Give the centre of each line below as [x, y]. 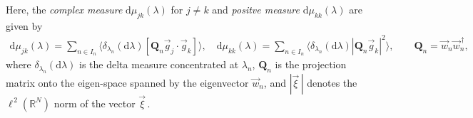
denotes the [332, 82]
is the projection [311, 64]
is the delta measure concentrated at [159, 64]
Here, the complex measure [64, 9]
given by [24, 25]
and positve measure [256, 9]
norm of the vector [95, 103]
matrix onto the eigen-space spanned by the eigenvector [127, 82]
